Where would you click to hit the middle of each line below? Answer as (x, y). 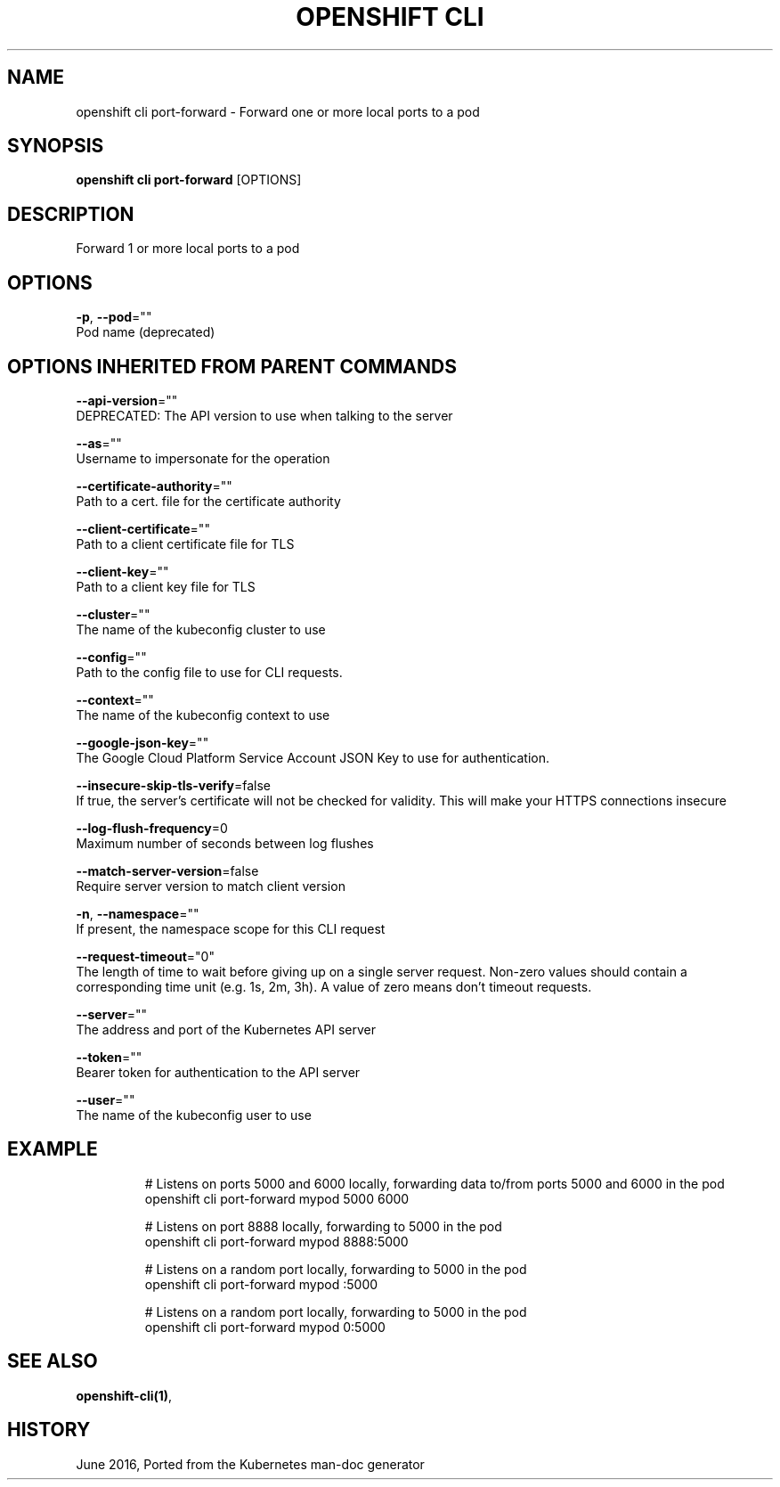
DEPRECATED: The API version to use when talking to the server (264, 415)
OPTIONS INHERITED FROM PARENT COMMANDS (232, 366)
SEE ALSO (53, 1361)
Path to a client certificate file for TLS (185, 543)
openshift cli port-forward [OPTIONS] (189, 180)
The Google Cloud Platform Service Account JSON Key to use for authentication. (313, 757)
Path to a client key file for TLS (166, 586)
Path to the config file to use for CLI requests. (209, 672)
